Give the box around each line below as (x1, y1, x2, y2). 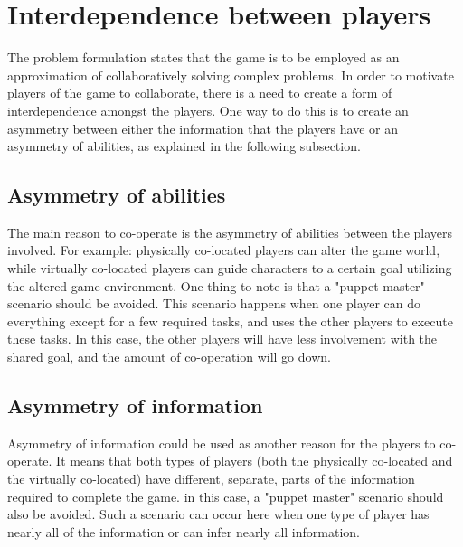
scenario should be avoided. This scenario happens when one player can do (7, 294, 421, 313)
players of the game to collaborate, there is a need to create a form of (7, 83, 392, 102)
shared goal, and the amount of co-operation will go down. (7, 347, 331, 366)
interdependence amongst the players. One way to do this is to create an (7, 100, 409, 119)
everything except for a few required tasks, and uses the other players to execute (7, 311, 453, 330)
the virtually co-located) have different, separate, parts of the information (7, 469, 415, 488)
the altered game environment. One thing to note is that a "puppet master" (7, 276, 425, 295)
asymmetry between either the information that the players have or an (7, 118, 398, 137)
